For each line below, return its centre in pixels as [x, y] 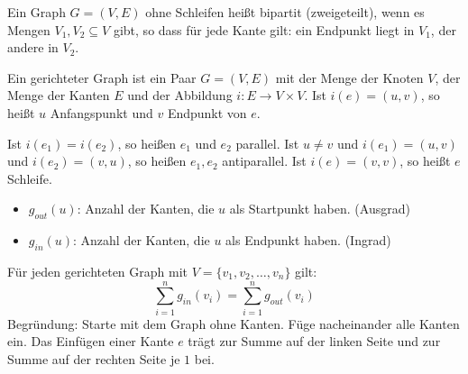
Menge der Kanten [59, 95]
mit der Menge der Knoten [349, 77]
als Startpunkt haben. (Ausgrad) [320, 209]
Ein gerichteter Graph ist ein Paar [102, 77]
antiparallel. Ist [264, 161]
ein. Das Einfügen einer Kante [91, 341]
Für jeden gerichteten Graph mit [98, 271]
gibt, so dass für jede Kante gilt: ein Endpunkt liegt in [264, 29]
